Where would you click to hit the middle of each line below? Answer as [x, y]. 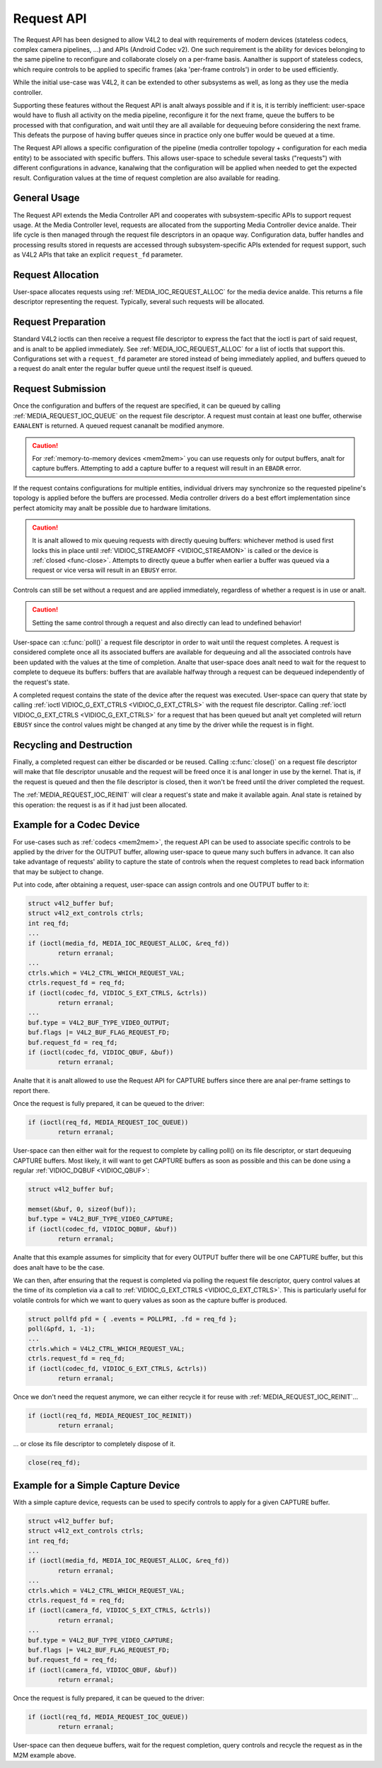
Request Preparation [59, 322]
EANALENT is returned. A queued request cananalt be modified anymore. [118, 426]
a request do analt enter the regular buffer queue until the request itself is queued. [133, 369]
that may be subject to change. [58, 871]
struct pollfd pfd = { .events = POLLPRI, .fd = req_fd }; [132, 1319]
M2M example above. [45, 1755]
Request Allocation [56, 275]
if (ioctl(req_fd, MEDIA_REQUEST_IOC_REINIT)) [110, 1415]
